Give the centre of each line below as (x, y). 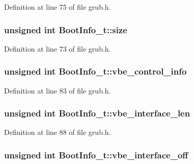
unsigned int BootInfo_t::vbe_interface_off (96, 155)
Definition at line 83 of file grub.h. (58, 90)
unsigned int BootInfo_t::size (66, 29)
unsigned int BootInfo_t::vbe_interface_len (97, 113)
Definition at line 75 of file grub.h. (58, 7)
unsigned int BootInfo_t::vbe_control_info (95, 71)
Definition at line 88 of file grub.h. (58, 132)
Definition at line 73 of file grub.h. (58, 48)
